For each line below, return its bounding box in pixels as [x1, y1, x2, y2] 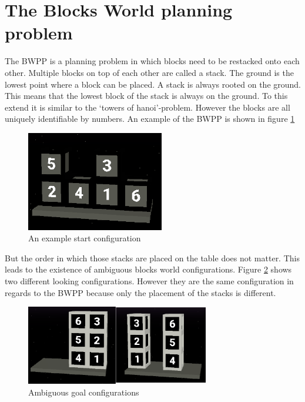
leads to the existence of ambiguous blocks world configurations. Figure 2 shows [5, 263, 292, 275]
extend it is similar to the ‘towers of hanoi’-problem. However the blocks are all [5, 101, 290, 113]
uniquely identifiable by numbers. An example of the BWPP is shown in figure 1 [5, 112, 295, 125]
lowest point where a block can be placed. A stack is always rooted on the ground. [5, 78, 301, 90]
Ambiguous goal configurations [28, 386, 139, 398]
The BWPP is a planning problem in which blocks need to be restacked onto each [5, 55, 300, 67]
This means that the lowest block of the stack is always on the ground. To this [5, 89, 288, 102]
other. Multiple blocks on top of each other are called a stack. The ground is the [5, 66, 294, 78]
